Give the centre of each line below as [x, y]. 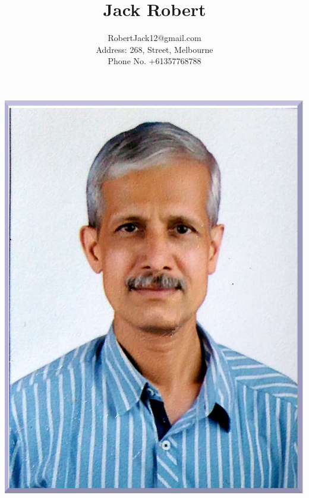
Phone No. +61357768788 [154, 61]
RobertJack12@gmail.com [154, 38]
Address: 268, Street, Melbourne [154, 49]
